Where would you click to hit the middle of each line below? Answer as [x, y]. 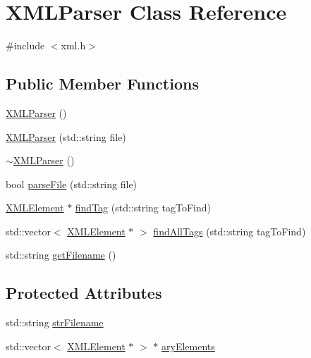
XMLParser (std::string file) [66, 136]
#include [25, 45]
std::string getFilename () [61, 255]
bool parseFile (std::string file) [72, 184]
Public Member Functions [102, 84]
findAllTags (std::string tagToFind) [230, 231]
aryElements [188, 346]
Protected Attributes [84, 293]
